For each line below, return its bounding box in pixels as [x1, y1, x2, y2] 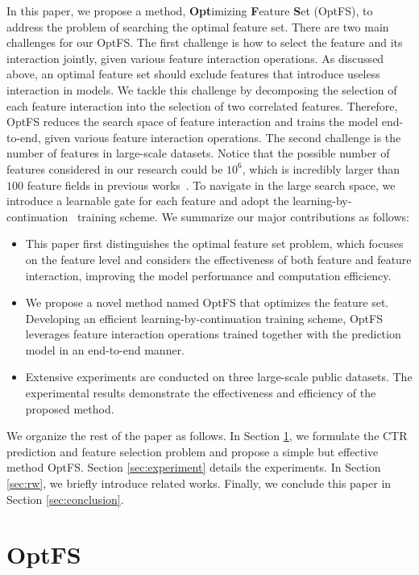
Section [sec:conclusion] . [6, 490, 124, 507]
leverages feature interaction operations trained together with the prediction [25, 325, 401, 342]
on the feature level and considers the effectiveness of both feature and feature [25, 250, 412, 267]
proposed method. [25, 400, 114, 417]
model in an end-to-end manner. [25, 341, 185, 358]
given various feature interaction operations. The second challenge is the [44, 128, 401, 145]
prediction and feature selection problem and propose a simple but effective [6, 443, 379, 460]
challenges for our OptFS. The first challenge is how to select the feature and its [6, 34, 403, 51]
